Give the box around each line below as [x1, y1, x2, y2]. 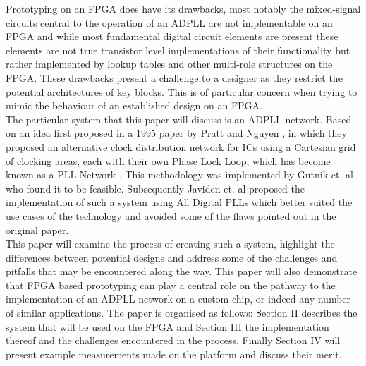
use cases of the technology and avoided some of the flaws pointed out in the [6, 208, 336, 223]
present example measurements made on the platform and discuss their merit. [6, 346, 342, 361]
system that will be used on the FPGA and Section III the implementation [6, 319, 329, 334]
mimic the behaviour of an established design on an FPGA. [6, 98, 262, 113]
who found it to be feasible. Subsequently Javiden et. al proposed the [6, 181, 305, 195]
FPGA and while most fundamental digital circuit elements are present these [6, 29, 338, 44]
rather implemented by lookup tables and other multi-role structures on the [6, 56, 333, 71]
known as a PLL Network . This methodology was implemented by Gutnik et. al [6, 167, 353, 182]
